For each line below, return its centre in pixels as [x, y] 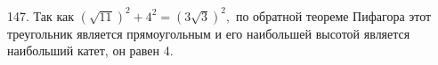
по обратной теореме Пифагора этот [333, 15]
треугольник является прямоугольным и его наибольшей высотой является [209, 33]
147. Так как [41, 15]
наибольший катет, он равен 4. [90, 51]
